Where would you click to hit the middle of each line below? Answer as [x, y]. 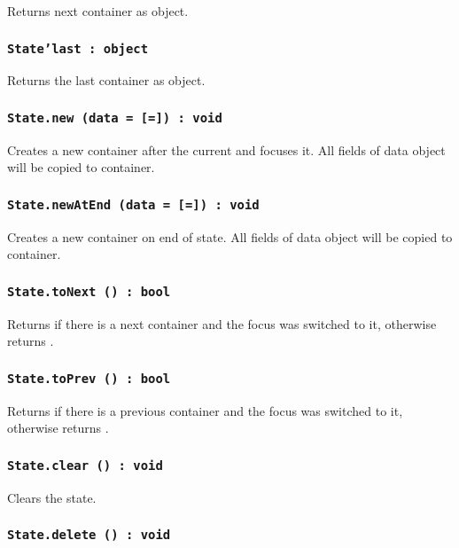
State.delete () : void [89, 535]
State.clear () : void [85, 465]
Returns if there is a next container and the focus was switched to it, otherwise [222, 323]
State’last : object [78, 48]
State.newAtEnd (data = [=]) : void [133, 204]
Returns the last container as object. [106, 80]
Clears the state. [52, 497]
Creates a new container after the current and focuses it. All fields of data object [226, 149]
